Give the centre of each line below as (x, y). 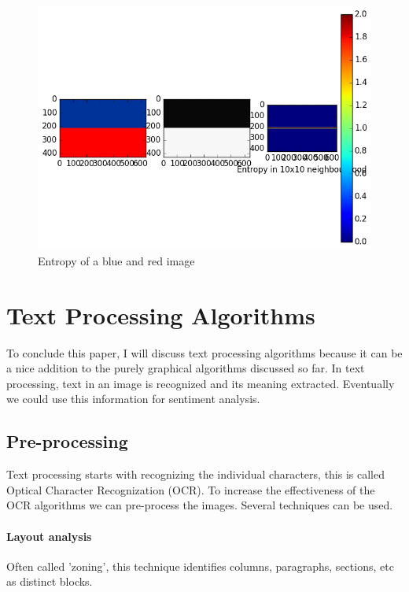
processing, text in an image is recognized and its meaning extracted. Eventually (201, 383)
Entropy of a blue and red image (116, 260)
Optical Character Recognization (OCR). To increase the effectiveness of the (191, 489)
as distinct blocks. (50, 581)
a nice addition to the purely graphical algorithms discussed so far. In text (186, 368)
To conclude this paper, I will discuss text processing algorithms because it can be (204, 352)
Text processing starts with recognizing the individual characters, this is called (196, 474)
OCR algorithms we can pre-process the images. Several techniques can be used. (200, 505)
